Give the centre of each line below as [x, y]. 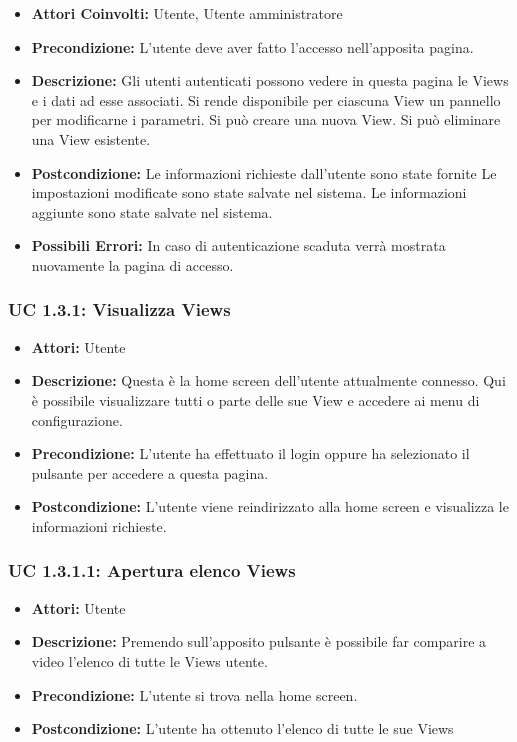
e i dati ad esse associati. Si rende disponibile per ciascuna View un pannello [266, 99]
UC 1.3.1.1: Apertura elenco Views [152, 570]
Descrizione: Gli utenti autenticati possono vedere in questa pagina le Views [270, 80]
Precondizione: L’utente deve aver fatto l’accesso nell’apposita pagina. [252, 46]
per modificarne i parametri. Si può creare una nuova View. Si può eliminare [266, 119]
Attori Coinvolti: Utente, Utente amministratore [187, 13]
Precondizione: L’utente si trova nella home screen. [194, 694]
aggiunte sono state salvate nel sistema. [152, 211]
